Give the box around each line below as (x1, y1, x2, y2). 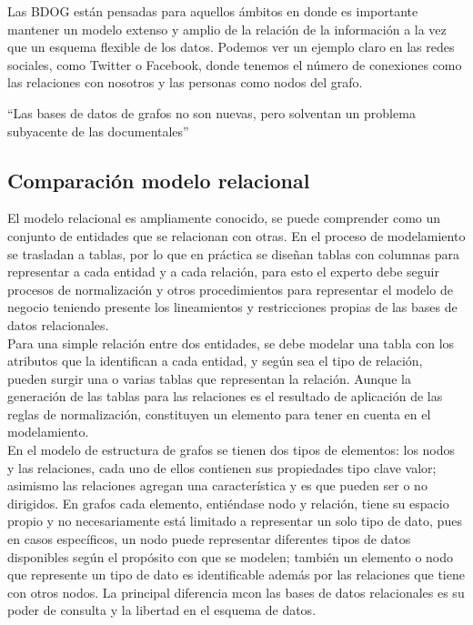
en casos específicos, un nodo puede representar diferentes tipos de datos (7, 529, 411, 549)
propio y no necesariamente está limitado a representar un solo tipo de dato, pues (7, 511, 462, 530)
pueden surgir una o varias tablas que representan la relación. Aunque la (7, 368, 411, 388)
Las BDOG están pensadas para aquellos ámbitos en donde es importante (7, 2, 418, 20)
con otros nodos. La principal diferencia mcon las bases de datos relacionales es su (7, 582, 465, 601)
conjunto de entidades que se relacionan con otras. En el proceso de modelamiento (7, 226, 466, 245)
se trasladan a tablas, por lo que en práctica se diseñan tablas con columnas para (7, 244, 459, 263)
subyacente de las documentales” (7, 121, 189, 140)
